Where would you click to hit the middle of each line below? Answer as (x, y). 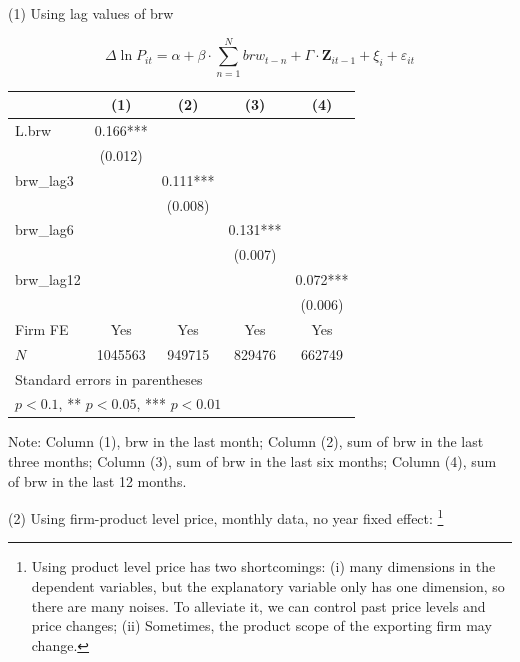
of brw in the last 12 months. (97, 480)
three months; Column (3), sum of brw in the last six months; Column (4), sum (252, 461)
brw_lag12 (48, 279)
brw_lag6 (44, 229)
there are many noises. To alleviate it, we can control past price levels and (258, 605)
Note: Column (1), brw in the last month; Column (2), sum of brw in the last (246, 441)
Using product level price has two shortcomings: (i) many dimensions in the (263, 566)
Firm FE (42, 328)
